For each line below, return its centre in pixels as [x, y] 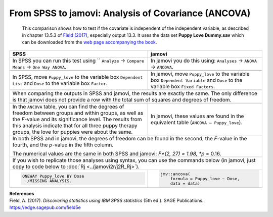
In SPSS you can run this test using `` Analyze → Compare [78, 61]
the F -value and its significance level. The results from [77, 119]
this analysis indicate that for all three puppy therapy [75, 125]
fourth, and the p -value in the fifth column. [63, 145]
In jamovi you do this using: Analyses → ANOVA [204, 61]
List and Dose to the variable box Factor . [60, 83]
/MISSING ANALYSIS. [50, 181]
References [22, 193]
